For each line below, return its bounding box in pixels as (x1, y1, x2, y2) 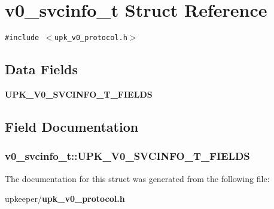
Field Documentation (5, 117, 139, 135)
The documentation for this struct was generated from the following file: (5, 172, 270, 184)
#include (5, 34, 39, 43)
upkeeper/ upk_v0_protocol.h (5, 192, 125, 205)
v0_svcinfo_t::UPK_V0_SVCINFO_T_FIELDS (5, 149, 250, 163)
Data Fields (5, 60, 78, 78)
